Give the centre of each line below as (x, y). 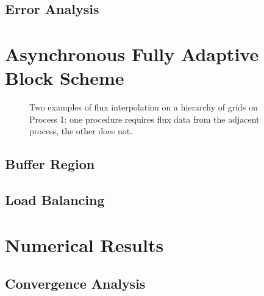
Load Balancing (55, 200)
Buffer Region (50, 164)
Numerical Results (84, 244)
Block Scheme (65, 78)
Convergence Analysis (75, 283)
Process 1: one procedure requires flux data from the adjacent (144, 119)
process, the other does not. (81, 131)
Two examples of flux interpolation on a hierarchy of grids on (144, 107)
